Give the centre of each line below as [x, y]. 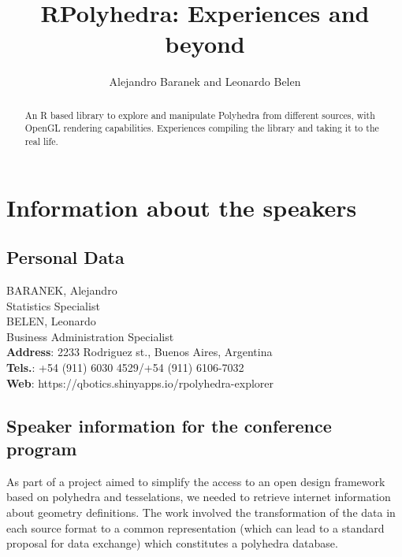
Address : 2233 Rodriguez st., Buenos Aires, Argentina [140, 352]
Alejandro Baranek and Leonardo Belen [205, 82]
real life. [41, 141]
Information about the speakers [182, 207]
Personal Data [65, 257]
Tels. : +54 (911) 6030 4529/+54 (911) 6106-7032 [125, 368]
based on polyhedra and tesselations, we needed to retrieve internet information [199, 497]
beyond [205, 44]
